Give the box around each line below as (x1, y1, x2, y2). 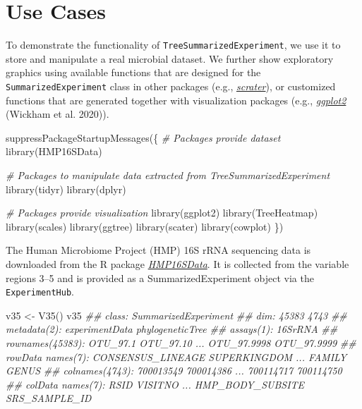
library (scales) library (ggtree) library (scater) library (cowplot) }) (6, 219, 284, 233)
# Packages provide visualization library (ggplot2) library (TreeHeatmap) (6, 205, 318, 220)
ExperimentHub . (6, 284, 74, 299)
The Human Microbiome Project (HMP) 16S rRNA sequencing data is (6, 243, 311, 257)
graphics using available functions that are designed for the (6, 65, 261, 80)
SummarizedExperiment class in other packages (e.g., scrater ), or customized (6, 78, 336, 93)
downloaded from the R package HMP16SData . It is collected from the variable (6, 256, 349, 271)
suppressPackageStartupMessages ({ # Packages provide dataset (6, 130, 281, 145)
